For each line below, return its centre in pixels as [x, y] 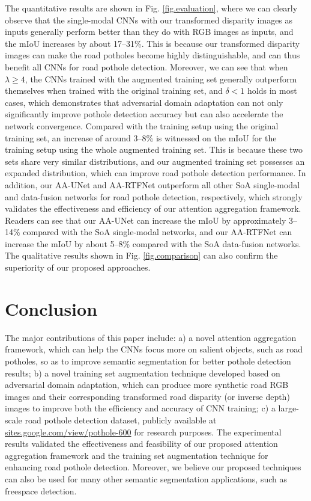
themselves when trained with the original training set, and [114, 91]
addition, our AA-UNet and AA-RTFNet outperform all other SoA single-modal [152, 184]
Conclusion [51, 308]
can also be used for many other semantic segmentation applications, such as [146, 478]
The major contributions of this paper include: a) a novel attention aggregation [151, 337]
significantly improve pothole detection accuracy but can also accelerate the [144, 114]
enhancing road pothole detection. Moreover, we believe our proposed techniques [153, 467]
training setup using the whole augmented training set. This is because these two [154, 149]
